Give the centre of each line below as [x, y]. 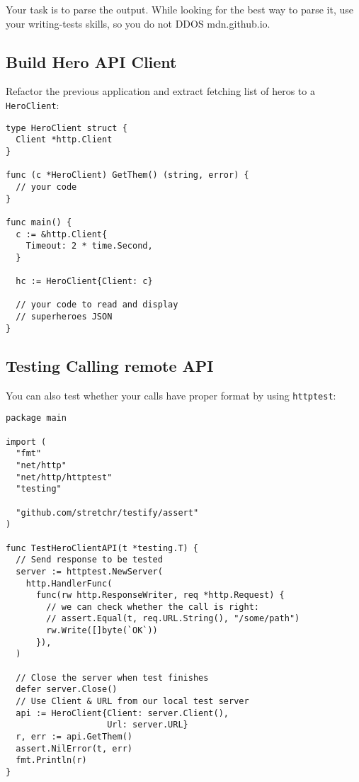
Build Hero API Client [91, 61]
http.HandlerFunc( [69, 583]
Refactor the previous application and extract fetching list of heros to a [160, 91]
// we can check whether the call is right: [153, 607]
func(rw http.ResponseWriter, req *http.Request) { [160, 595]
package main [36, 418]
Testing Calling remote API [110, 365]
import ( [26, 442]
